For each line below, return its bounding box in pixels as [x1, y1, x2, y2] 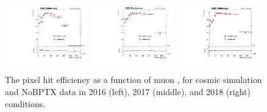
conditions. [5, 97, 46, 110]
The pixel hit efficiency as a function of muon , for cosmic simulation [5, 73, 262, 86]
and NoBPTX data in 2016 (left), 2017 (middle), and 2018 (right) [5, 85, 251, 98]
